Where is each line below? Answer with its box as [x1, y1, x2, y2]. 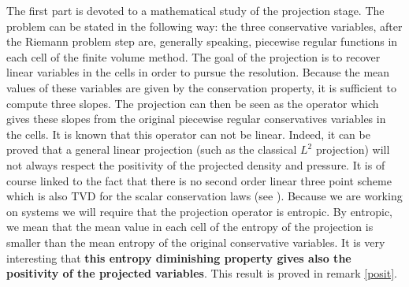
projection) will [315, 141, 390, 158]
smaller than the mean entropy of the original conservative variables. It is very [6, 233, 385, 250]
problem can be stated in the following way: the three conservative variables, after [6, 17, 403, 34]
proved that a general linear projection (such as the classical [6, 141, 297, 158]
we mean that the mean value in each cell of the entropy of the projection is [6, 218, 374, 235]
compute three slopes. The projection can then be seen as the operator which [6, 95, 379, 111]
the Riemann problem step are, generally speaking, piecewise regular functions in [6, 33, 398, 50]
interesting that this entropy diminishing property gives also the [6, 249, 351, 266]
